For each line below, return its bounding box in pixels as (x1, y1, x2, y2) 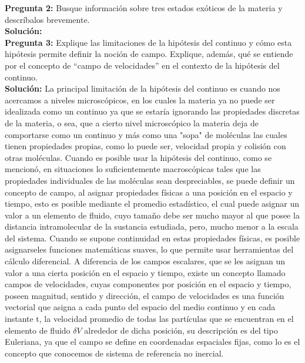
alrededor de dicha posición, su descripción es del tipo (84, 324, 278, 336)
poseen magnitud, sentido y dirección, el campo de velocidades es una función (5, 289, 284, 301)
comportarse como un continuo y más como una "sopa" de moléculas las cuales (5, 128, 287, 140)
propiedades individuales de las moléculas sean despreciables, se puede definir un (5, 174, 295, 186)
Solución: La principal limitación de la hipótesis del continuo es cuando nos (5, 82, 280, 95)
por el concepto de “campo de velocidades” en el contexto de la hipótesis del (5, 59, 280, 71)
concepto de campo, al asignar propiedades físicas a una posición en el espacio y (5, 186, 293, 198)
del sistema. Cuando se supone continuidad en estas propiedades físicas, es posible (5, 231, 300, 244)
